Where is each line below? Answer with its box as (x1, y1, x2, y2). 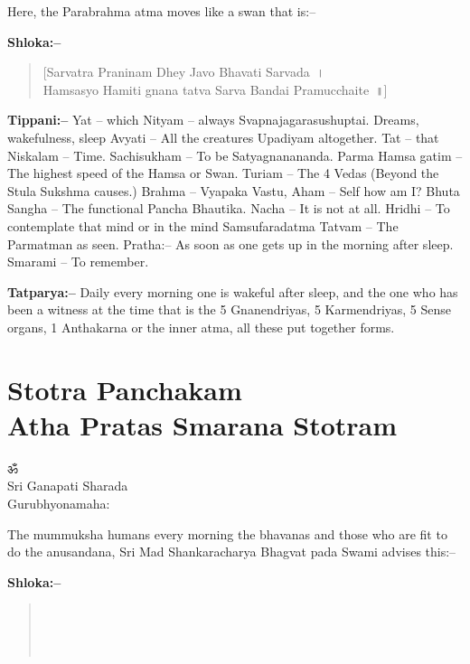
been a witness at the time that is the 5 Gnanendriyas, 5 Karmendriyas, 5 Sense (7, 300, 452, 319)
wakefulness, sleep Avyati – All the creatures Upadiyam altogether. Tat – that (7, 127, 439, 146)
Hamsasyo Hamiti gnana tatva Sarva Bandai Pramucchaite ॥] (42, 79, 388, 98)
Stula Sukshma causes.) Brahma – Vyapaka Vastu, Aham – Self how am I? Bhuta (7, 181, 460, 200)
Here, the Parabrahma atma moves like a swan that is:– (7, 2, 316, 20)
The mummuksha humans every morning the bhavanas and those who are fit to (7, 524, 447, 543)
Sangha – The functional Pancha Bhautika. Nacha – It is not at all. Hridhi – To (7, 199, 450, 218)
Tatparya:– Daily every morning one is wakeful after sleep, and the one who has (7, 282, 458, 301)
